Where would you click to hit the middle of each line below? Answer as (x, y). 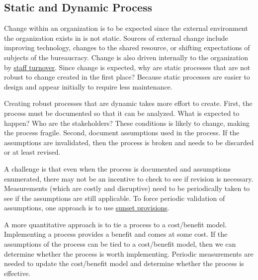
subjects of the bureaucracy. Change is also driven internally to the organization (126, 57)
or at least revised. (32, 152)
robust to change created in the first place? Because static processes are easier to (127, 77)
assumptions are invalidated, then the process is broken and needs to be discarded (129, 142)
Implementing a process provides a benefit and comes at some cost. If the (116, 234)
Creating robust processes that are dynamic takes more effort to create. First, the (128, 103)
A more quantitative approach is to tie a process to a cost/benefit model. (115, 224)
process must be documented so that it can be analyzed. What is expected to (122, 113)
